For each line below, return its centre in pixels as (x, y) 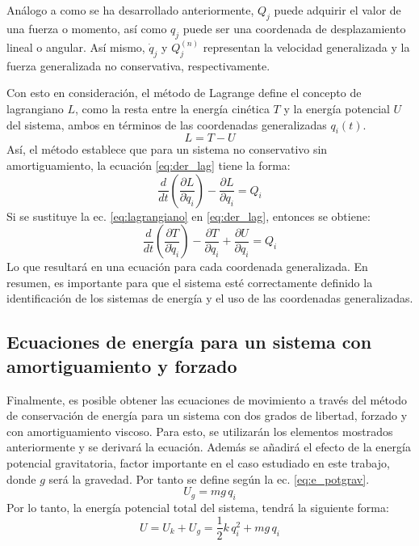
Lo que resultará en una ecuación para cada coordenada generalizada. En (187, 267)
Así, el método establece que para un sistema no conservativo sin (167, 149)
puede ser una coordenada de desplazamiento (294, 28)
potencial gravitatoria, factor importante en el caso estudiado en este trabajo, (198, 462)
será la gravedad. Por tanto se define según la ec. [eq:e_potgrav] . (209, 478)
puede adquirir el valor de (337, 10)
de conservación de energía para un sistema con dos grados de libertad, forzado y (207, 415)
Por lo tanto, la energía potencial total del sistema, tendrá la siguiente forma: (198, 507)
